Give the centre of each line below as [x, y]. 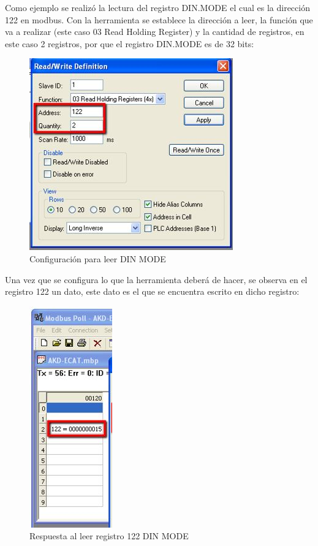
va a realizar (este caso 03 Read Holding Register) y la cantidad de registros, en [155, 32]
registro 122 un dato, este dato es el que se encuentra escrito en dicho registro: [152, 291]
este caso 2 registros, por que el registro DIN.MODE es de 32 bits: [130, 43]
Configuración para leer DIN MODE [98, 258]
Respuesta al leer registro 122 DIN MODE [109, 536]
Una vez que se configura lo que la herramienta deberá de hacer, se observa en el [156, 279]
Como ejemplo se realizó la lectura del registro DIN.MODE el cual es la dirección [157, 7]
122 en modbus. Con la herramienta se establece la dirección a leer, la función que [159, 19]
